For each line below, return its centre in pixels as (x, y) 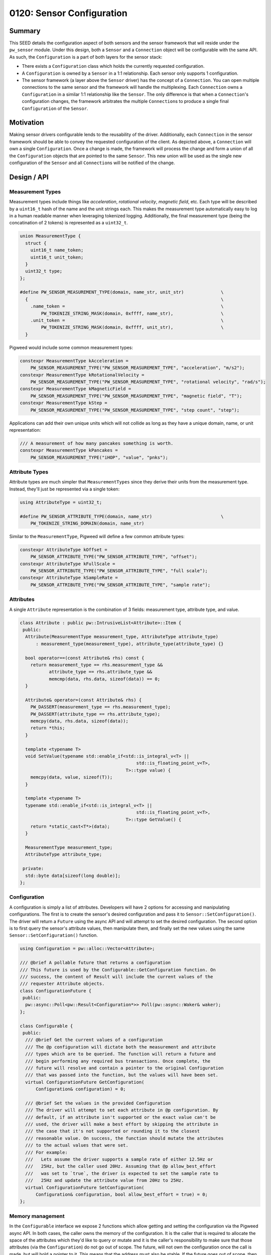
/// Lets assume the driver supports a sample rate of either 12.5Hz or (119, 1159)
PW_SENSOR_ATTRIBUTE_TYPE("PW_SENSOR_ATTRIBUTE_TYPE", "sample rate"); (120, 585)
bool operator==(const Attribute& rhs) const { (85, 658)
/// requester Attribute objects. (62, 984)
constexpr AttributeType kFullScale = (67, 564)
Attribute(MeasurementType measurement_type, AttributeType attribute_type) (122, 637)
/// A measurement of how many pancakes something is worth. (97, 443)
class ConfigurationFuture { (56, 991)
